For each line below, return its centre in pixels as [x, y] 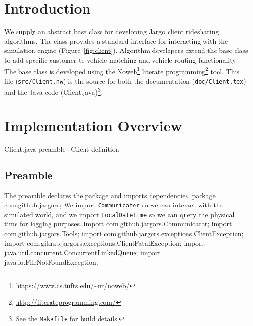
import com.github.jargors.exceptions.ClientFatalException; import [104, 243]
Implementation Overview [93, 125]
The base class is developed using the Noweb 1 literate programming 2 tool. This [122, 70]
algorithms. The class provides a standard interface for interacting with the [116, 41]
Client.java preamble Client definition [62, 148]
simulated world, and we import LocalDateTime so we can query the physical [119, 214]
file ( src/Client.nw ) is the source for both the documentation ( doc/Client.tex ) [125, 80]
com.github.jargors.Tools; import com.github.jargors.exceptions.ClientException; [124, 233]
